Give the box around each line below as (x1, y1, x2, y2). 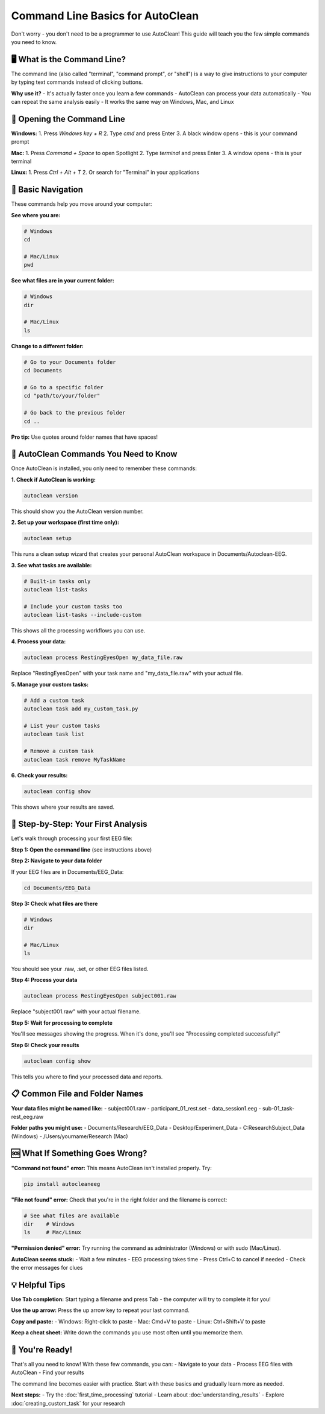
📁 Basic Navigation (11, 185, 84, 195)
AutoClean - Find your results (11, 1369, 84, 1376)
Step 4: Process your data (11, 976, 78, 984)
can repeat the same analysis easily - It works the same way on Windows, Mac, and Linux (11, 98, 234, 106)
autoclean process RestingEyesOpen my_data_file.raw (23, 654, 183, 661)
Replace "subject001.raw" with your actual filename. (11, 1008, 141, 1015)
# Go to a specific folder (23, 384, 104, 390)
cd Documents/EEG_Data (23, 884, 91, 891)
